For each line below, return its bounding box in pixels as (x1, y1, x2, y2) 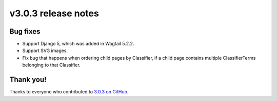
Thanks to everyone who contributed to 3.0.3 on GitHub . (9, 89, 129, 95)
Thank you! (9, 75, 47, 84)
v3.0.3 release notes (9, 8, 100, 19)
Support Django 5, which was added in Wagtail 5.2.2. (22, 41, 134, 47)
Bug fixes (9, 27, 41, 36)
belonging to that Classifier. (22, 62, 81, 68)
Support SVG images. (22, 47, 68, 54)
